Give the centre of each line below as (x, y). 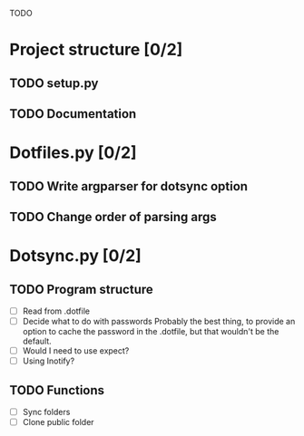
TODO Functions (57, 390)
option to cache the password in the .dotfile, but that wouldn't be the (151, 332)
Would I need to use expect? (76, 351)
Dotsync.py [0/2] (76, 256)
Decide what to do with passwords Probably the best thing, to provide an (159, 321)
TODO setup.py (54, 83)
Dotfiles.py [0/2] (74, 153)
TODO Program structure (81, 289)
